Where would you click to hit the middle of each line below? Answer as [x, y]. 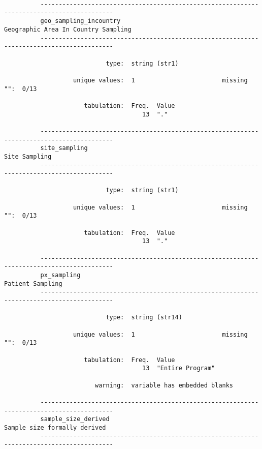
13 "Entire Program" [179, 368]
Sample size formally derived [55, 427]
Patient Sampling [33, 283]
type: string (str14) [144, 318]
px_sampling [60, 275]
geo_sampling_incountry [80, 21]
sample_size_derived [75, 419]
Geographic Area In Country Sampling [68, 29]
